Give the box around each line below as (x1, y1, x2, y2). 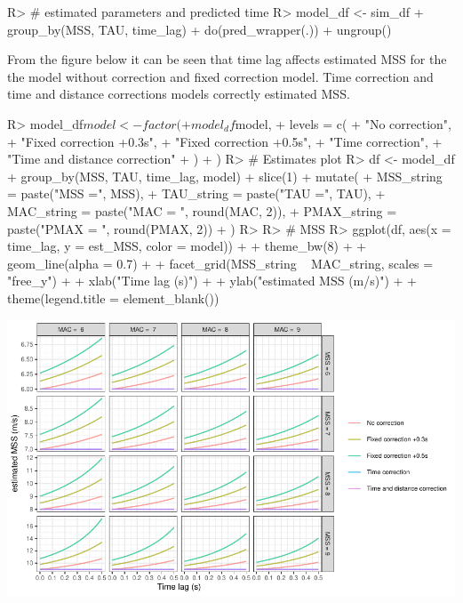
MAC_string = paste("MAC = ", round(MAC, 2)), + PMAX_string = (7, 201, 397, 220)
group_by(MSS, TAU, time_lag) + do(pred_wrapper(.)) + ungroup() (7, 20, 392, 38)
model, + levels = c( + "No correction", (235, 114, 451, 133)
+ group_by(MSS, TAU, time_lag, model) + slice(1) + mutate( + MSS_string (7, 166, 443, 185)
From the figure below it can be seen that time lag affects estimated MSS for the (7, 50, 447, 68)
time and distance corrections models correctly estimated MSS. (7, 84, 350, 103)
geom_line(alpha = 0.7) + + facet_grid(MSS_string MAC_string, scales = (7, 253, 434, 272)
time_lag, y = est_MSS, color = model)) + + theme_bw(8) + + (7, 237, 367, 255)
